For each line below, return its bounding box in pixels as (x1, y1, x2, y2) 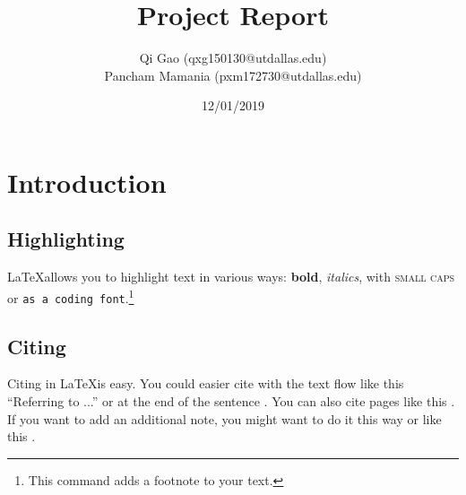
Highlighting (7, 225, 125, 253)
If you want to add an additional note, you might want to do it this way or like (7, 409, 442, 428)
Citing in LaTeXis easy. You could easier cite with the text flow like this (7, 374, 404, 393)
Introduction (7, 163, 167, 200)
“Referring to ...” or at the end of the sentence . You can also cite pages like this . (7, 392, 455, 410)
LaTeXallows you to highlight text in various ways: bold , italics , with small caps (7, 267, 455, 286)
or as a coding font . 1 (7, 285, 134, 307)
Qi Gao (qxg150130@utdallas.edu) (139, 48, 327, 67)
